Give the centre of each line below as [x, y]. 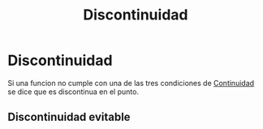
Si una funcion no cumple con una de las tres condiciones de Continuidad [131, 83]
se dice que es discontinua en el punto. [73, 92]
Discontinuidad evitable [69, 117]
